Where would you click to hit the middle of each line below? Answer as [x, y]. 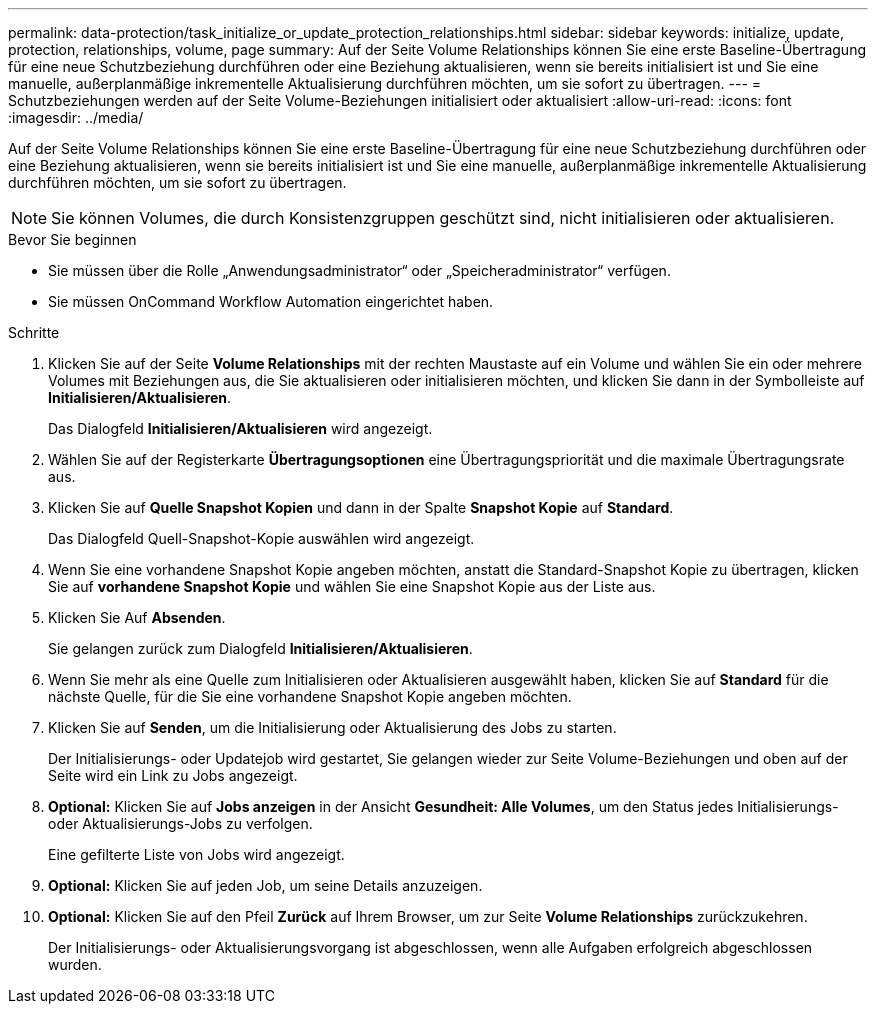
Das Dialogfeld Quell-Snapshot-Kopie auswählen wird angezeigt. [261, 538]
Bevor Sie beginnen [72, 239]
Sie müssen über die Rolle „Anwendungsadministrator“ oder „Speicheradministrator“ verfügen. [359, 270]
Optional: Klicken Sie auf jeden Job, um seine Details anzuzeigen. [265, 885]
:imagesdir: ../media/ [76, 117]
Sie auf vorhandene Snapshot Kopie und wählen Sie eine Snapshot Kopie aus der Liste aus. [352, 586]
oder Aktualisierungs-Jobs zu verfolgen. [180, 823]
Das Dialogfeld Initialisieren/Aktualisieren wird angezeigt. [240, 428]
